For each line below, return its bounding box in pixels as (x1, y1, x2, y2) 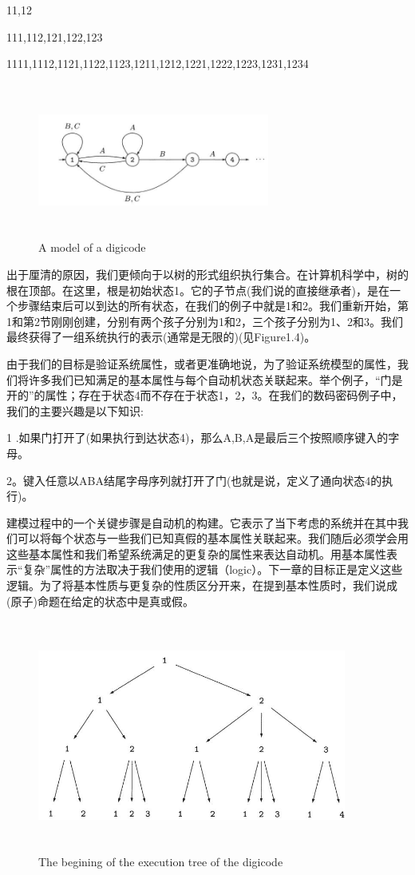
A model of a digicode (38, 239, 146, 256)
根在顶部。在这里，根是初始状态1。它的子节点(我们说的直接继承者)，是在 (6, 281, 389, 298)
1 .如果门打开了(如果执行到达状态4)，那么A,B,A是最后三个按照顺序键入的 (6, 429, 389, 446)
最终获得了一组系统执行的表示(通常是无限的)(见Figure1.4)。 (6, 328, 316, 345)
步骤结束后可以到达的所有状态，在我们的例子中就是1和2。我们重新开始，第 (17, 297, 409, 314)
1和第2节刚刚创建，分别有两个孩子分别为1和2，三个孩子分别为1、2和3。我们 (6, 312, 403, 329)
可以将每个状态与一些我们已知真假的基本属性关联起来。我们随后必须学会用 (17, 530, 409, 547)
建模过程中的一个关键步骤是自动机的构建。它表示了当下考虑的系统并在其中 (6, 514, 397, 531)
